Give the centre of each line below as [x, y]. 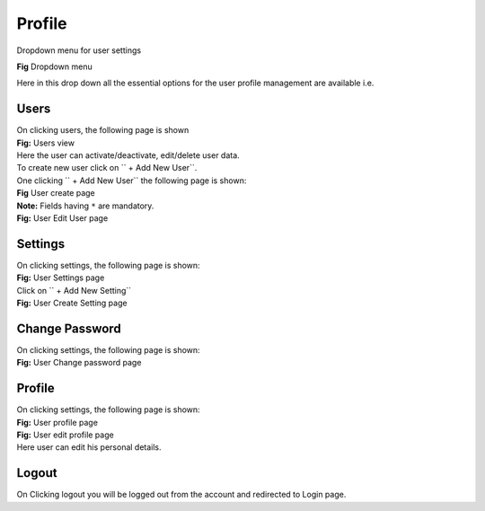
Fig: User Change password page [79, 363]
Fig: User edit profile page [65, 435]
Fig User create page [56, 193]
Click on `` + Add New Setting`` [74, 290]
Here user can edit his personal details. [89, 447]
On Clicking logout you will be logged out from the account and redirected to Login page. [181, 495]
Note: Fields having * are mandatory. [85, 206]
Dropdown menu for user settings [79, 50]
